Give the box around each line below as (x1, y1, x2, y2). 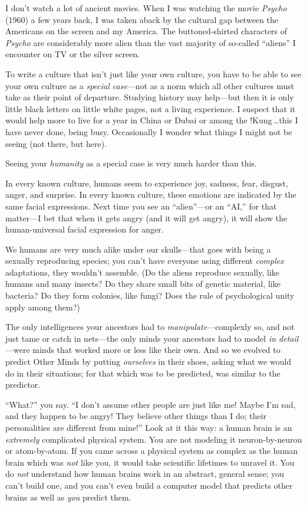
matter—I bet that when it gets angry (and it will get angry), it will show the (5, 211, 288, 224)
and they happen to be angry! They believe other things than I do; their (5, 410, 267, 422)
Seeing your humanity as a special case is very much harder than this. (5, 157, 257, 169)
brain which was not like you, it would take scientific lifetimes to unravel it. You (5, 456, 295, 468)
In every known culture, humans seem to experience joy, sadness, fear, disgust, (5, 176, 288, 189)
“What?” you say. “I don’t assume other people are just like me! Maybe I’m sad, (5, 398, 296, 410)
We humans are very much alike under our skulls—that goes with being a (5, 243, 271, 255)
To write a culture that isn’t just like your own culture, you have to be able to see (5, 67, 302, 80)
